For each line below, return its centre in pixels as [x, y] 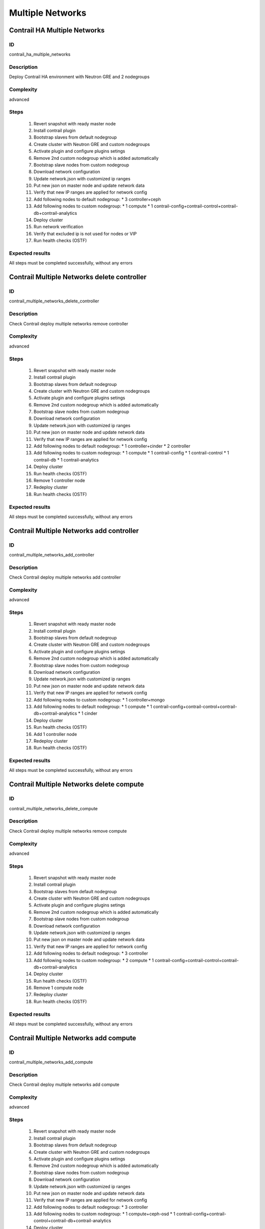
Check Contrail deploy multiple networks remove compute [68, 831]
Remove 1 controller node [59, 480]
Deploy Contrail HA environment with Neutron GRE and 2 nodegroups [79, 77]
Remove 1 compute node [59, 988]
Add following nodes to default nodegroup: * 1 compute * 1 [93, 706]
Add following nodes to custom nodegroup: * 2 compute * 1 [94, 960]
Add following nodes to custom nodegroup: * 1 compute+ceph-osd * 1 [105, 1214]
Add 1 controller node [55, 734]
